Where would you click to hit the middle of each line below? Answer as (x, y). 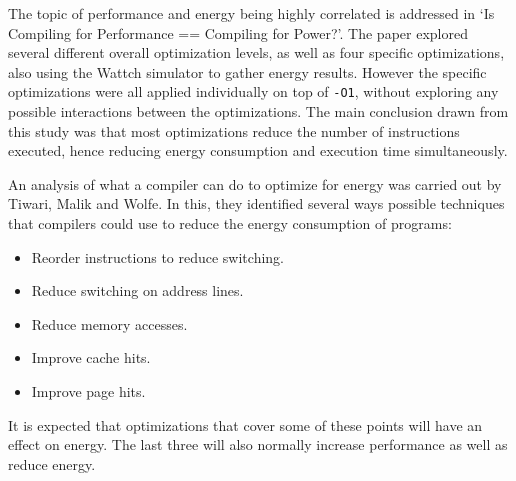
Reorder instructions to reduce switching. (157, 256)
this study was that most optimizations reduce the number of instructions (234, 130)
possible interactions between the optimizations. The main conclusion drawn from (258, 111)
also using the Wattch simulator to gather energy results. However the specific (247, 71)
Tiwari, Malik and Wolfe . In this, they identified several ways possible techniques (256, 203)
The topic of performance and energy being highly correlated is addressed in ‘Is (251, 13)
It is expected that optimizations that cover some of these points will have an (245, 424)
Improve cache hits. (91, 357)
